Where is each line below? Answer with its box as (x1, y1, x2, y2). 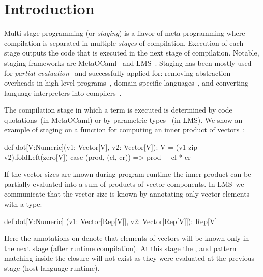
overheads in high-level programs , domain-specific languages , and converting (4, 77, 248, 88)
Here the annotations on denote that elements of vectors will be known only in (4, 233, 249, 243)
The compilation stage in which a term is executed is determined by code (4, 104, 232, 115)
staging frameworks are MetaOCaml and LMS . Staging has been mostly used (4, 57, 252, 68)
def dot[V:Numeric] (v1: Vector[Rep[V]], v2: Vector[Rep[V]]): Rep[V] (4, 215, 217, 226)
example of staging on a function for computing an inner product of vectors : (4, 124, 245, 135)
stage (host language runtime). (4, 263, 100, 273)
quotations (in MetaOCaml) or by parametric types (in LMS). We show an (4, 114, 243, 125)
